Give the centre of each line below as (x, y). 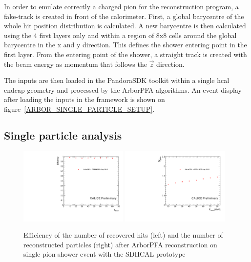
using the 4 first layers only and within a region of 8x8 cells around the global (120, 35)
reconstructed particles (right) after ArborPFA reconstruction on (120, 244)
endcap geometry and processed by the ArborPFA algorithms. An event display (123, 90)
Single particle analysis (63, 135)
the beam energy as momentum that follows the (75, 64)
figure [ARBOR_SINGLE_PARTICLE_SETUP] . (79, 109)
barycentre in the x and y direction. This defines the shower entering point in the (125, 45)
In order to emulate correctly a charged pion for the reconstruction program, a (121, 6)
